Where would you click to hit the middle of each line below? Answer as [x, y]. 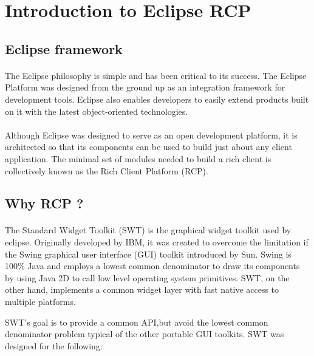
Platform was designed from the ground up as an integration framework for [145, 87]
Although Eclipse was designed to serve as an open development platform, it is [151, 135]
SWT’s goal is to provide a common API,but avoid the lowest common [137, 322]
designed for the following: [54, 345]
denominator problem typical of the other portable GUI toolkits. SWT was [145, 334]
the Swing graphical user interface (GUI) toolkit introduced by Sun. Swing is [148, 254]
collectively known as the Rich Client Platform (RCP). [107, 170]
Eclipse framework [64, 48]
